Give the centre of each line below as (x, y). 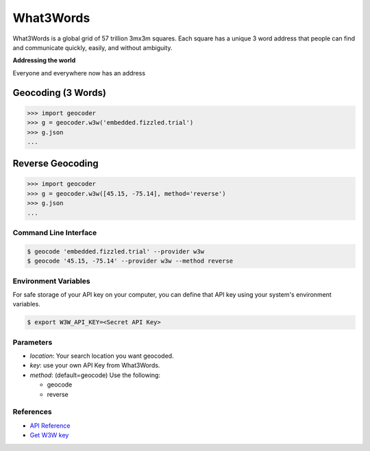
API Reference (50, 426)
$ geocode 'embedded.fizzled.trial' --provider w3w (116, 251)
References (32, 412)
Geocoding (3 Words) (59, 93)
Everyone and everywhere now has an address (79, 73)
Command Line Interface (55, 233)
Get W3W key (49, 435)
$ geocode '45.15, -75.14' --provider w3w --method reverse (130, 261)
